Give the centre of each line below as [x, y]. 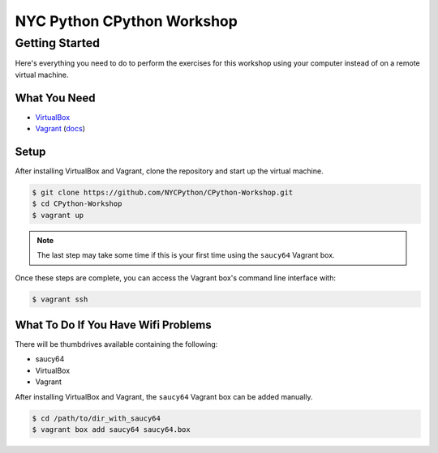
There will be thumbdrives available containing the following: [116, 344]
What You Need [55, 98]
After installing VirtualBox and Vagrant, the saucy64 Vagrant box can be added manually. [164, 396]
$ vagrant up [58, 215]
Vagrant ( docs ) [60, 129]
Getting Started [58, 43]
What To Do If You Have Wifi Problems [113, 325]
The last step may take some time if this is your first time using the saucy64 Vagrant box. [186, 255]
